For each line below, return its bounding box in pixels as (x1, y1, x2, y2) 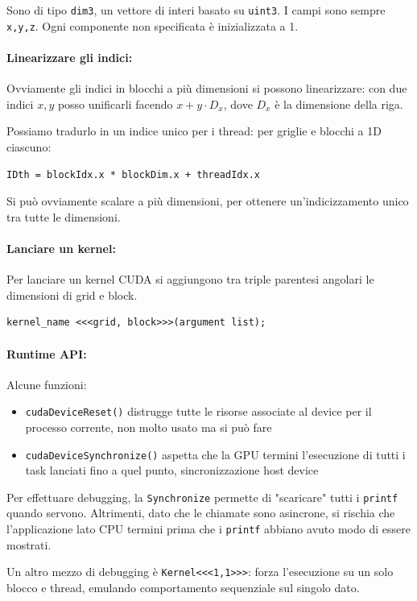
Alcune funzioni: (6, 375, 87, 392)
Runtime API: (6, 345, 87, 362)
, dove (223, 95, 253, 112)
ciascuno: (6, 138, 52, 155)
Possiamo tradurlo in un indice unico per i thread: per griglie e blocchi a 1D (6, 122, 382, 139)
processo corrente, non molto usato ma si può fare (25, 418, 272, 435)
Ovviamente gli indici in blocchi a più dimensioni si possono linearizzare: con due (6, 80, 407, 97)
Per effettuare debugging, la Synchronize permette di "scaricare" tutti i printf (6, 488, 398, 505)
